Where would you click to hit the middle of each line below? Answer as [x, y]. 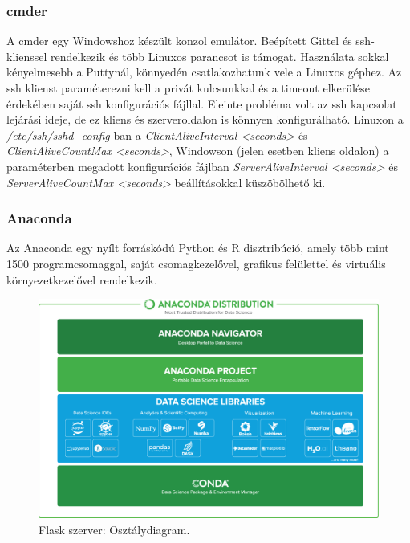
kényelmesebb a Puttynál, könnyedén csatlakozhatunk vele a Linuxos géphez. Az [204, 72]
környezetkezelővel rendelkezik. [82, 279]
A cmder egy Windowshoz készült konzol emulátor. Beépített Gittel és [179, 41]
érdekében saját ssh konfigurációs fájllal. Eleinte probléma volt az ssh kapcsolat [202, 103]
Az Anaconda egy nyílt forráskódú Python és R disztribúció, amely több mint [198, 248]
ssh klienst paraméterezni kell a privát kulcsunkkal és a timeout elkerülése [188, 88]
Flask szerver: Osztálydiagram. [114, 530]
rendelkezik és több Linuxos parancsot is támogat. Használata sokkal [219, 56]
